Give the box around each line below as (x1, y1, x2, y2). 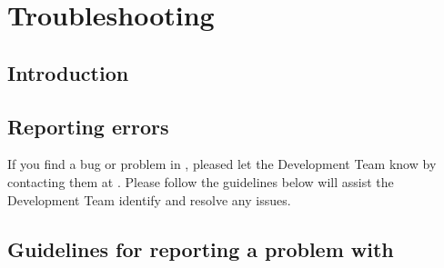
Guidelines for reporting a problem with (7, 234, 394, 263)
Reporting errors (7, 112, 169, 140)
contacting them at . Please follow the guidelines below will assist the (7, 172, 394, 191)
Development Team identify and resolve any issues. (7, 190, 291, 209)
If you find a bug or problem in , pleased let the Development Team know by (7, 154, 437, 174)
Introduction (7, 58, 129, 86)
